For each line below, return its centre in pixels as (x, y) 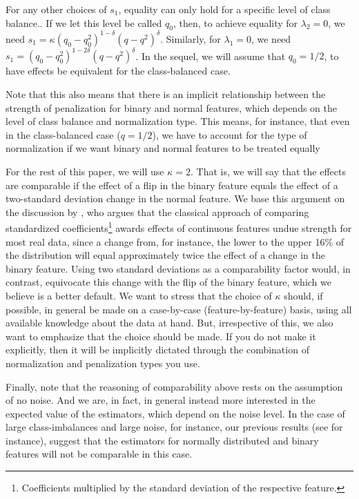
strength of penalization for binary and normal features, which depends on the (171, 107)
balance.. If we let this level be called (84, 22)
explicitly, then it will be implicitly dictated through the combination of (157, 350)
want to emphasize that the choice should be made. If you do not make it (161, 336)
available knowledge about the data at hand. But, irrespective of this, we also (169, 323)
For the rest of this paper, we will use (85, 171)
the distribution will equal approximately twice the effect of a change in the (165, 255)
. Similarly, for (191, 38)
